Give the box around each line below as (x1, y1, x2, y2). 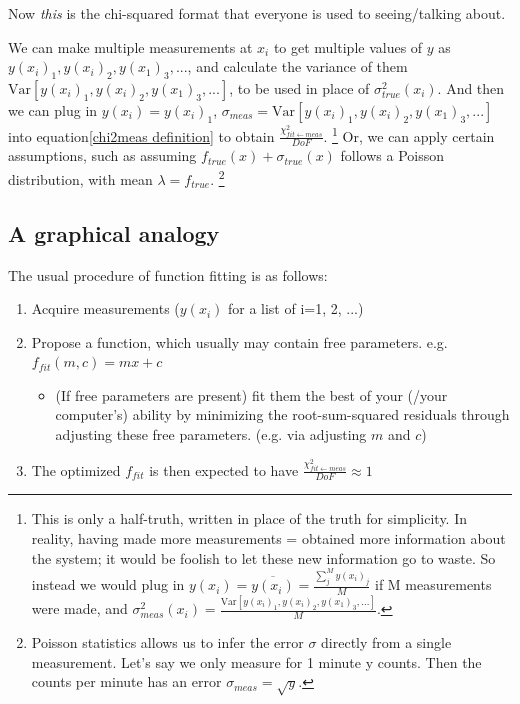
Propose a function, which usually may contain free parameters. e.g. (31, 331, 448, 352)
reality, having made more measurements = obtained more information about (31, 527, 506, 548)
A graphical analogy (8, 217, 220, 248)
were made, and (31, 598, 128, 619)
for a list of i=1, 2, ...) (227, 298, 364, 319)
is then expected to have (149, 459, 299, 480)
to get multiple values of (273, 36, 423, 57)
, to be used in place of (229, 77, 370, 98)
